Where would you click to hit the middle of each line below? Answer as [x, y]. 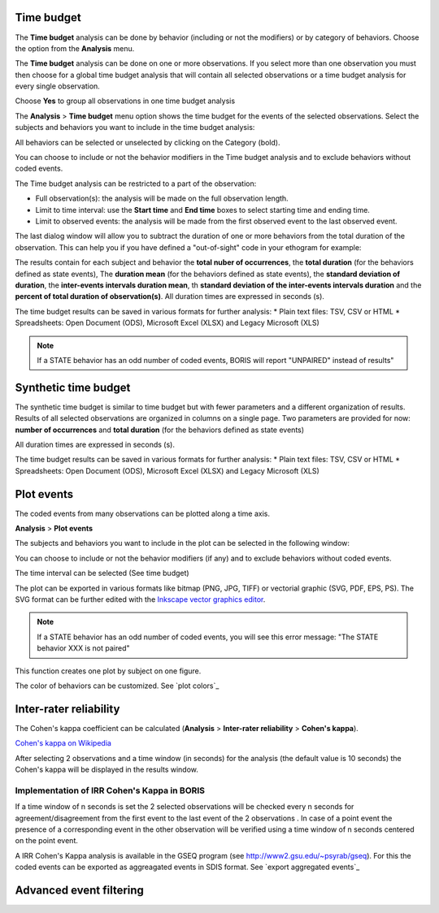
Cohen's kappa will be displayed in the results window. [107, 770]
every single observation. [58, 86]
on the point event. [47, 841]
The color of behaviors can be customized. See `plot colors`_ [117, 686]
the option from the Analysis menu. [75, 48]
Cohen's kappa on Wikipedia [63, 743]
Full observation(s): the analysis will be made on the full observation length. [162, 198]
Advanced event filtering [79, 890]
